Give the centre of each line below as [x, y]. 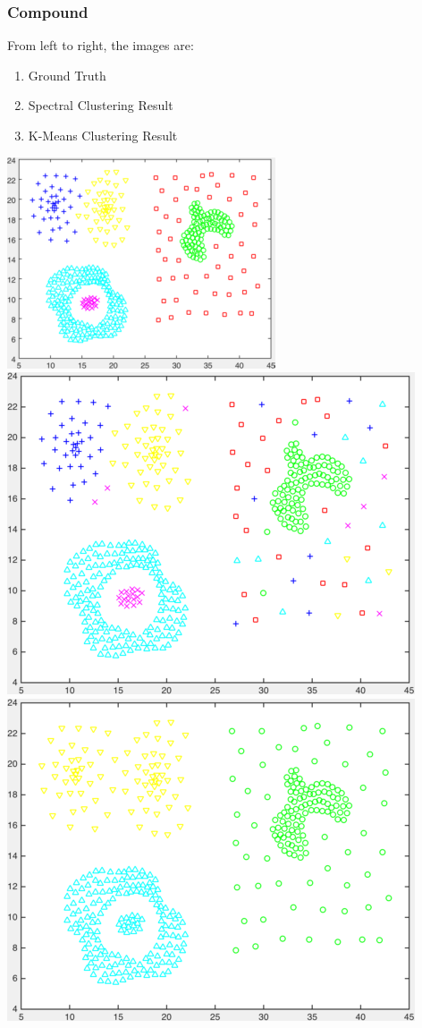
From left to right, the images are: [101, 45]
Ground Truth [67, 75]
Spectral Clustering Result [101, 105]
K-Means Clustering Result [103, 135]
